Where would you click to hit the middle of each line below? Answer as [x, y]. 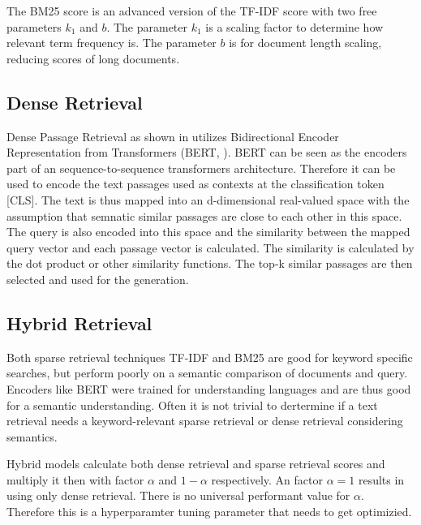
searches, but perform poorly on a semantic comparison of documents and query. [207, 373]
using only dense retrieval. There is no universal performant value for [178, 495]
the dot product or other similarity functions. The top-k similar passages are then [210, 263]
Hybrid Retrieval [79, 323]
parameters [34, 26]
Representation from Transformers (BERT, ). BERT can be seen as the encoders [207, 152]
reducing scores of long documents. [93, 58]
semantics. [32, 436]
